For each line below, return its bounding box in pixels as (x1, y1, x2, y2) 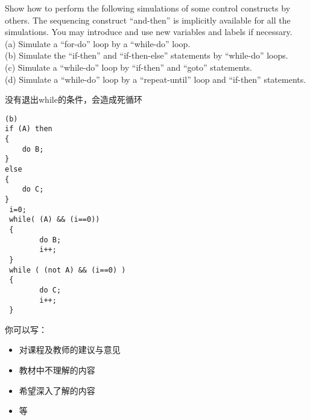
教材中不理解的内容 (19, 364, 95, 376)
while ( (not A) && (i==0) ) (9, 265, 126, 274)
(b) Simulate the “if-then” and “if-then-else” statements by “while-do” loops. (5, 49, 288, 62)
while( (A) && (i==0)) (9, 215, 100, 224)
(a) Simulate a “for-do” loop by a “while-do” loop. (5, 37, 191, 50)
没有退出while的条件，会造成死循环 (5, 93, 142, 106)
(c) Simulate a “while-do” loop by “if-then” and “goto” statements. (5, 60, 253, 73)
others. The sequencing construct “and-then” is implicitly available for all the (5, 13, 291, 26)
